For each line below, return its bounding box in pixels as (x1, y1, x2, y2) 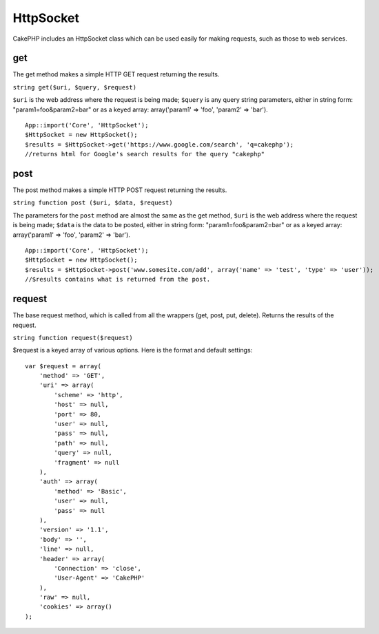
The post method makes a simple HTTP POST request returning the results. (12, 186, 227, 194)
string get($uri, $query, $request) (12, 83, 137, 91)
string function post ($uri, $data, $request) (12, 199, 173, 207)
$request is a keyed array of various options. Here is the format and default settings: (12, 346, 253, 355)
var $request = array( (25, 362, 102, 370)
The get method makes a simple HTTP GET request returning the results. (12, 70, 220, 78)
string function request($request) (12, 334, 134, 341)
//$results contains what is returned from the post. (25, 275, 210, 284)
